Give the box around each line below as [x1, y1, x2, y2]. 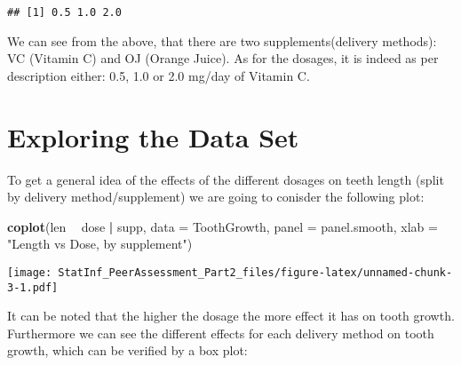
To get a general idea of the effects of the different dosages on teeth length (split [7, 170, 444, 188]
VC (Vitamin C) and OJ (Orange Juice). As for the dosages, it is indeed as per [7, 49, 439, 67]
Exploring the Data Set [7, 118, 299, 155]
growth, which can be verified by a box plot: [7, 341, 248, 360]
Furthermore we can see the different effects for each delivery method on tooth [7, 323, 434, 342]
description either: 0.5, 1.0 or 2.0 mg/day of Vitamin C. [7, 66, 310, 84]
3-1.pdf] [7, 281, 59, 294]
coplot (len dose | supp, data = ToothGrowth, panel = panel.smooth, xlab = [7, 217, 438, 235]
